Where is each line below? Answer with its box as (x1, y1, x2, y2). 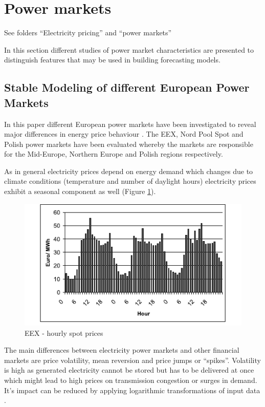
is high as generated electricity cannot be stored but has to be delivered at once (4, 365, 254, 375)
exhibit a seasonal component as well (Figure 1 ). (4, 186, 156, 197)
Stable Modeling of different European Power (4, 79, 250, 95)
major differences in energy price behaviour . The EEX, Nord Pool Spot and (4, 128, 244, 139)
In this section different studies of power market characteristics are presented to (4, 44, 254, 55)
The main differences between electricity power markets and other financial (4, 345, 239, 355)
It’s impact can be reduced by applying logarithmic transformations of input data (4, 384, 260, 395)
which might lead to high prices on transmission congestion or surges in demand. (4, 374, 257, 385)
